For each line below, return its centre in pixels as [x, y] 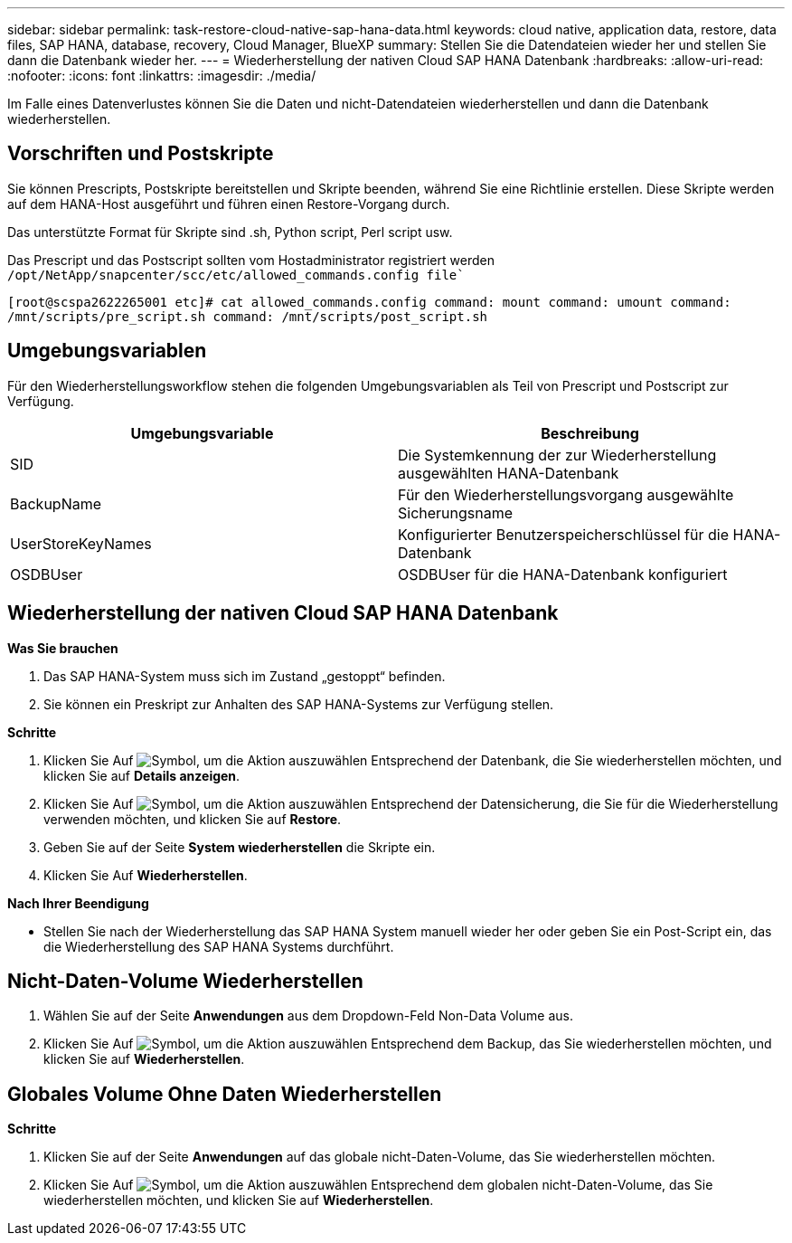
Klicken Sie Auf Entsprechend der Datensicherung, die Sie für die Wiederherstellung [411, 803]
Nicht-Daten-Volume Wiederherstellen [185, 981]
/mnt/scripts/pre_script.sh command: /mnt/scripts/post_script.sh [248, 316]
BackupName [56, 503]
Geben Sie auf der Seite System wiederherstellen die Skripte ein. [240, 847]
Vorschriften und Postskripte [141, 154]
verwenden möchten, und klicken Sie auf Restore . [193, 819]
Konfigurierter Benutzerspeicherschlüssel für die [563, 534]
